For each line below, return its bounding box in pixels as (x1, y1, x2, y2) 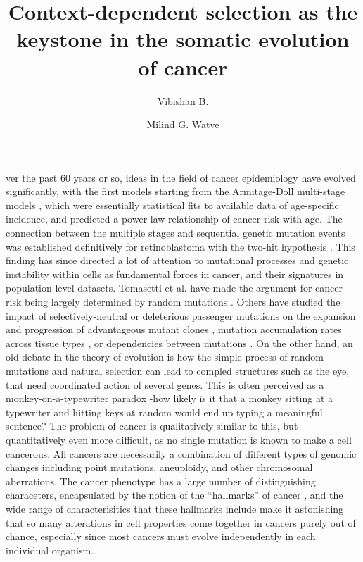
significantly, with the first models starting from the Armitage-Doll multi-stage (6, 184, 345, 199)
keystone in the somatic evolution (16, 25, 350, 54)
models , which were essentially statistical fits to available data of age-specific (6, 197, 339, 212)
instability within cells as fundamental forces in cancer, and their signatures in (6, 266, 344, 281)
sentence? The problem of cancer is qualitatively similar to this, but (6, 418, 298, 433)
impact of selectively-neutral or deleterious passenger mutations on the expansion (6, 308, 356, 323)
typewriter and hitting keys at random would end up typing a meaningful (6, 404, 323, 419)
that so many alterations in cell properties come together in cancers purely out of (6, 515, 356, 530)
